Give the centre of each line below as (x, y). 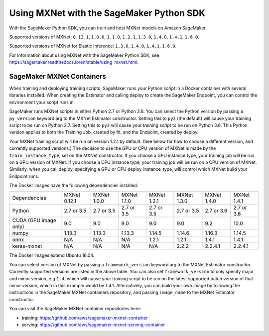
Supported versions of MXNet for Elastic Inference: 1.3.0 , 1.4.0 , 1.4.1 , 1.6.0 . (93, 46)
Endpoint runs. (24, 176)
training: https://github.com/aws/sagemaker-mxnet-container (85, 318)
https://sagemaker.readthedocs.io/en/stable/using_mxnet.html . (74, 62)
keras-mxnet (27, 246)
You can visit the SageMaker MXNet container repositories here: (75, 309)
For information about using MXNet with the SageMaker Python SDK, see (84, 55)
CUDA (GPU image (34, 221)
